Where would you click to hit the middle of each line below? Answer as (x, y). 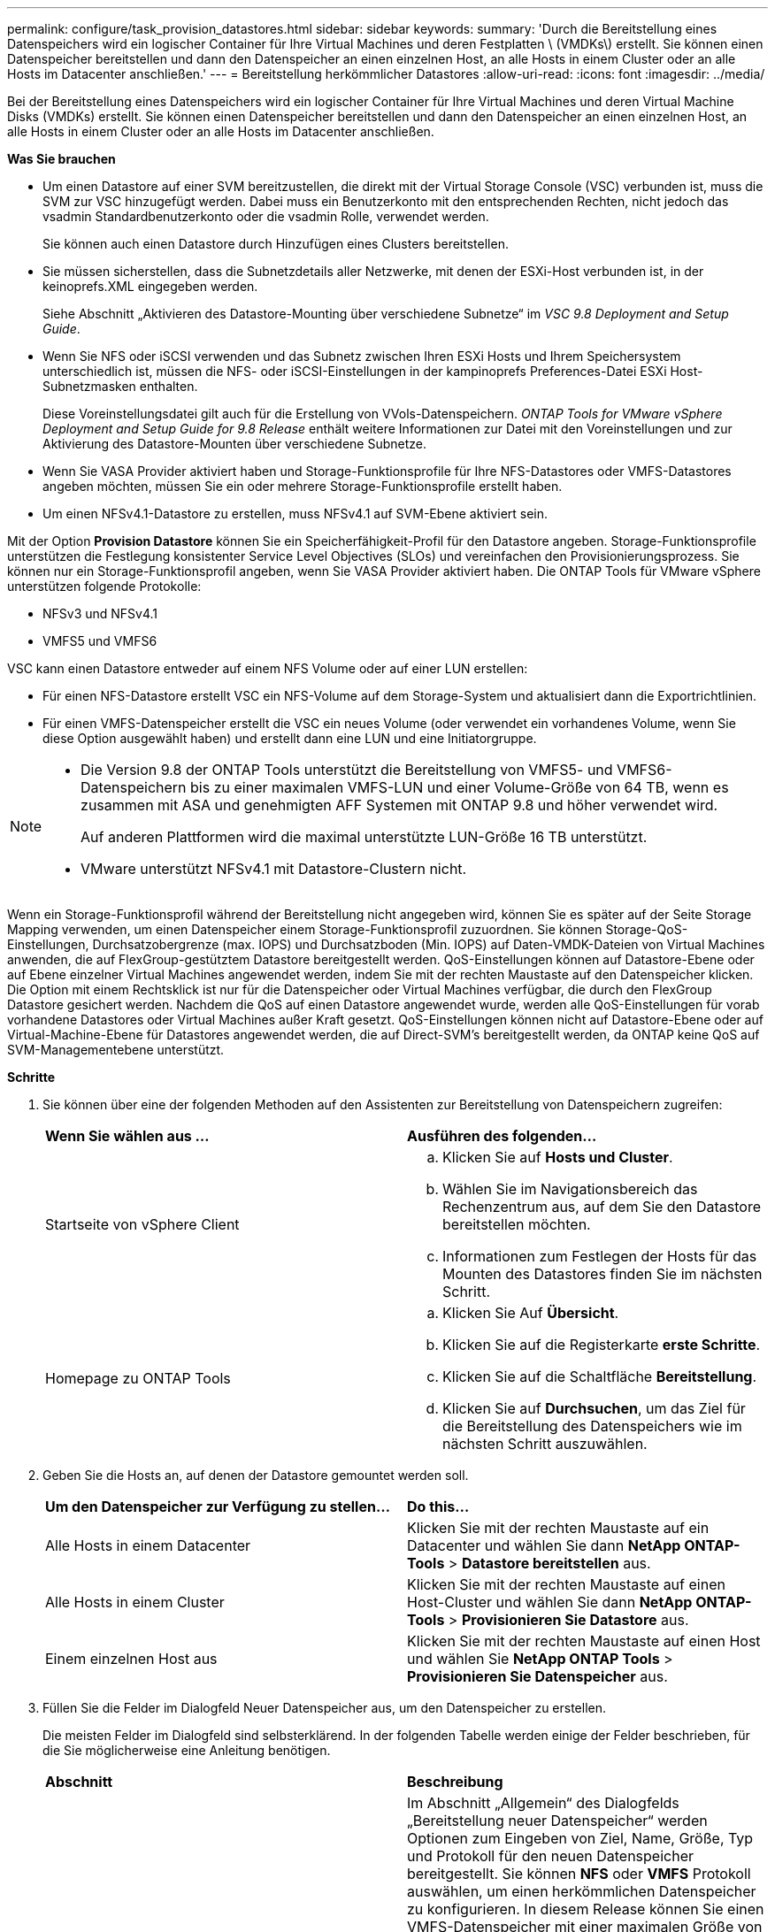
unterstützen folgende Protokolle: (104, 586)
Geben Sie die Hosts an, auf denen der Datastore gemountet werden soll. (256, 1475)
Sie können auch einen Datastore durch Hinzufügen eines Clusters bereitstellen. (276, 244)
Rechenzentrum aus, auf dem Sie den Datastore (602, 1207)
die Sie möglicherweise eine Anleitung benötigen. (187, 1750)
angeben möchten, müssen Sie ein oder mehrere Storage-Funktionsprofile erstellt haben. (303, 486)
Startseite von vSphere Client (142, 1224)
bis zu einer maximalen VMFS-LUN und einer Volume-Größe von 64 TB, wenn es (460, 787)
